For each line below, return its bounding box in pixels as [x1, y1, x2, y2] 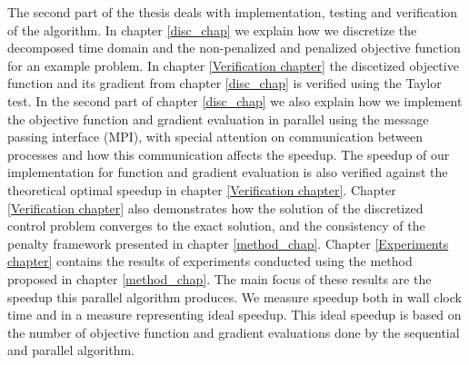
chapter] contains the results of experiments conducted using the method [7, 252, 413, 271]
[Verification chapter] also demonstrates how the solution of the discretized [7, 198, 424, 217]
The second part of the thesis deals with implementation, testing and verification [7, 3, 458, 21]
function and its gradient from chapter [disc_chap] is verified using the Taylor [7, 74, 442, 93]
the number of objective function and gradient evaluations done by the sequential [7, 322, 460, 341]
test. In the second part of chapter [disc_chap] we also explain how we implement [7, 91, 463, 110]
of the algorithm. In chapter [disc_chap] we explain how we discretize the [7, 20, 417, 39]
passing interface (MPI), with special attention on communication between [7, 127, 424, 146]
